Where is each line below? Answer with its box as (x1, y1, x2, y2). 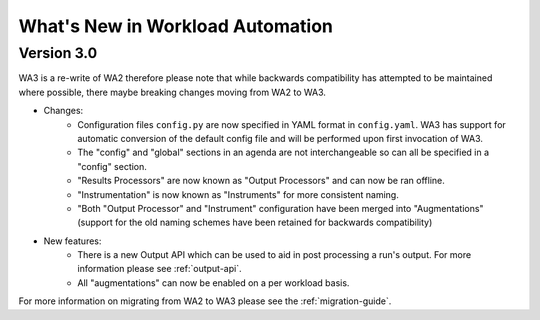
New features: (43, 235, 102, 247)
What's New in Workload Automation (18, 15, 334, 37)
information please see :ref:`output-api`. (77, 263, 242, 275)
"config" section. (77, 160, 147, 172)
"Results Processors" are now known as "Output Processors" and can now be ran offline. (77, 175, 445, 187)
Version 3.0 (18, 44, 98, 62)
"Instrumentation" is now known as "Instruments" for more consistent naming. (77, 188, 399, 200)
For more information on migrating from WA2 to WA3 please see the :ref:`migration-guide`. (18, 295, 392, 307)
